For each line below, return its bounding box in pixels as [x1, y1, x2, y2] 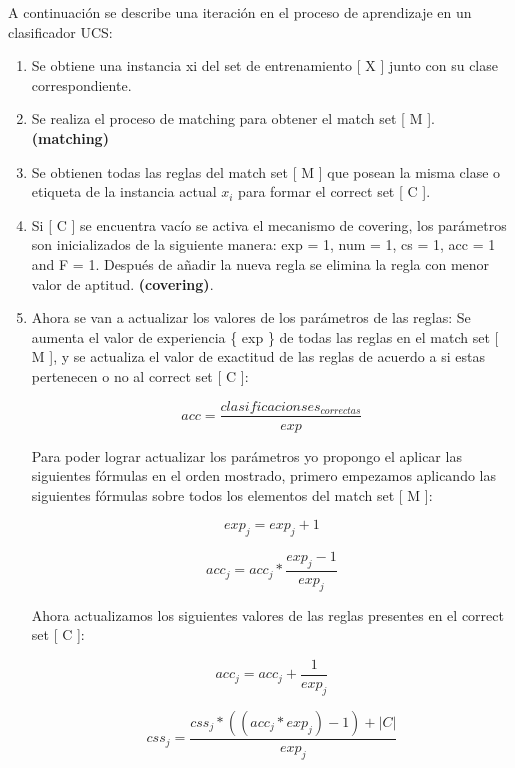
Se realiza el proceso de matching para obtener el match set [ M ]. [31, 108, 435, 129]
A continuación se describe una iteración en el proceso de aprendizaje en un [8, 2, 472, 22]
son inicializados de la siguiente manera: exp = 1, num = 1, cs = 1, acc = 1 [31, 234, 496, 255]
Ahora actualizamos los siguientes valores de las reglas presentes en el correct [31, 604, 504, 625]
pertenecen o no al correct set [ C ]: [31, 365, 249, 386]
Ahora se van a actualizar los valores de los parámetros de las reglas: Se [31, 307, 471, 328]
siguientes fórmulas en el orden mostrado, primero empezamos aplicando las [31, 465, 496, 486]
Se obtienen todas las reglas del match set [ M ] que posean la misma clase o [31, 161, 501, 182]
